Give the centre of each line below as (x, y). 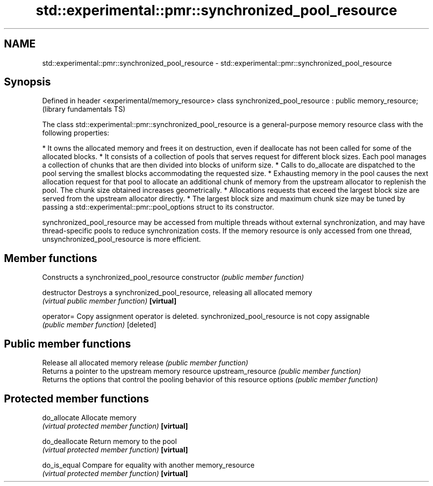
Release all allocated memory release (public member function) (145, 363)
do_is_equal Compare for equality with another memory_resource (148, 465)
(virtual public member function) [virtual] (109, 301)
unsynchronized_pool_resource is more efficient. (122, 239)
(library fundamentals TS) (84, 109)
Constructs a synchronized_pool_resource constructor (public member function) (173, 277)
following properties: (76, 133)
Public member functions (67, 344)
